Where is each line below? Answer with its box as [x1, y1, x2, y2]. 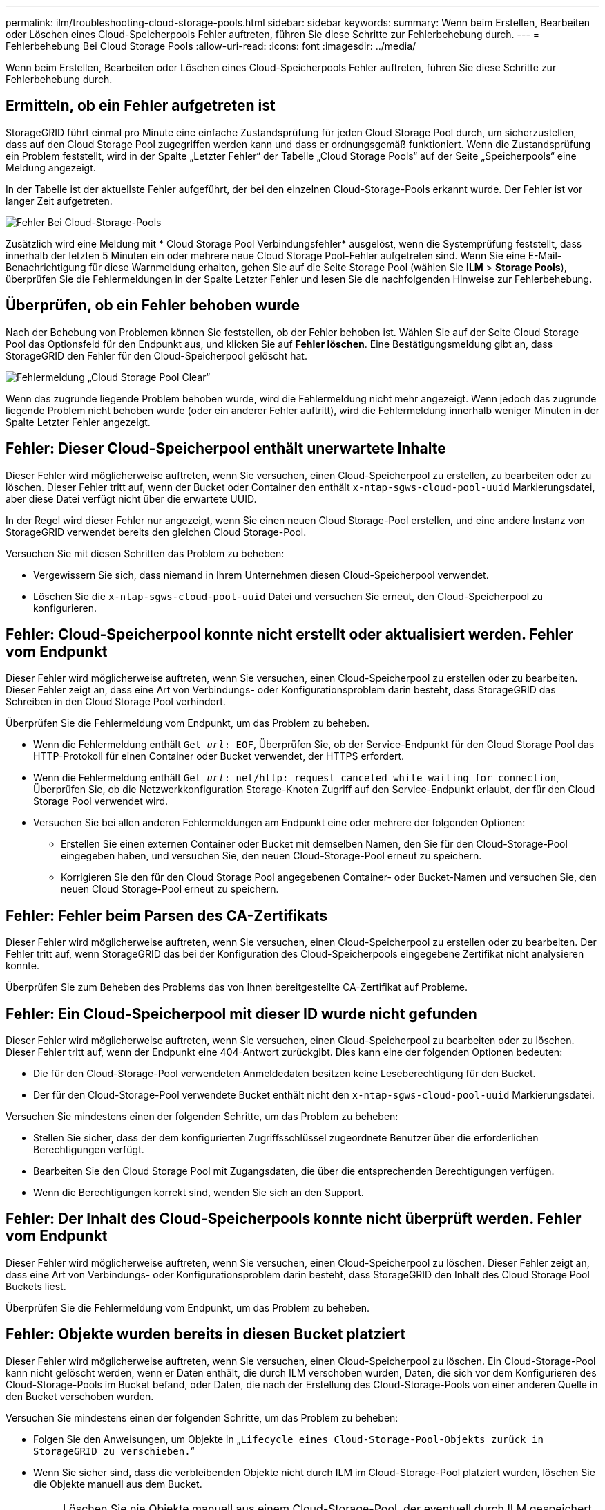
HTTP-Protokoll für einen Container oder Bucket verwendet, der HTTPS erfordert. [33, 750, 405, 763]
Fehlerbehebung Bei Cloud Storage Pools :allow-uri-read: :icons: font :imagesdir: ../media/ [6, 40, 416, 52]
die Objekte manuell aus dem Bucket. [33, 1478, 202, 1490]
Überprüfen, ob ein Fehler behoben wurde [6, 297, 300, 315]
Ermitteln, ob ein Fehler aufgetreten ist [6, 97, 276, 115]
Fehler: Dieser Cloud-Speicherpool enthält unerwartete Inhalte [6, 440, 446, 458]
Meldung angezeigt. [6, 161, 96, 174]
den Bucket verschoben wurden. [6, 1390, 154, 1402]
